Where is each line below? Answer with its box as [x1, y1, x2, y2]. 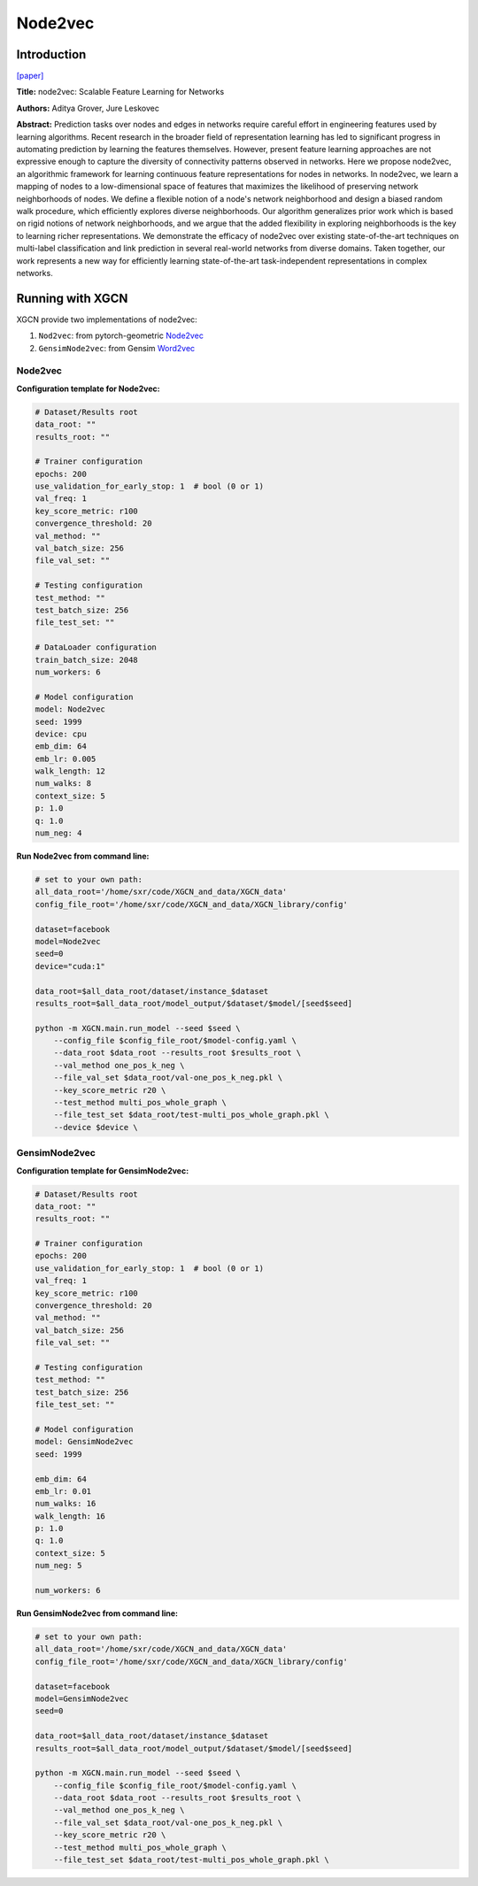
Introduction [16, 47, 87, 62]
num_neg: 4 [35, 828, 82, 838]
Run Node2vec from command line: [16, 851, 150, 861]
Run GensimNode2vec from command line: [16, 1608, 179, 1619]
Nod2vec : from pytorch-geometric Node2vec [38, 330, 204, 341]
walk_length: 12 [35, 766, 106, 776]
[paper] [16, 71, 44, 81]
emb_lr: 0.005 [35, 753, 96, 764]
